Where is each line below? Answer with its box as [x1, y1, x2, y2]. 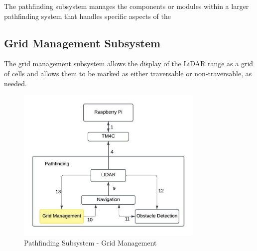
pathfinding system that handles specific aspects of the [4, 10, 171, 21]
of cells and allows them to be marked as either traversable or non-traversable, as [4, 68, 252, 78]
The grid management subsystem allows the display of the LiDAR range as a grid [4, 58, 254, 69]
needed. [4, 78, 27, 88]
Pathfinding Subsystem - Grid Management [24, 237, 157, 248]
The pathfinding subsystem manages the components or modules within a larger [4, 1, 249, 11]
